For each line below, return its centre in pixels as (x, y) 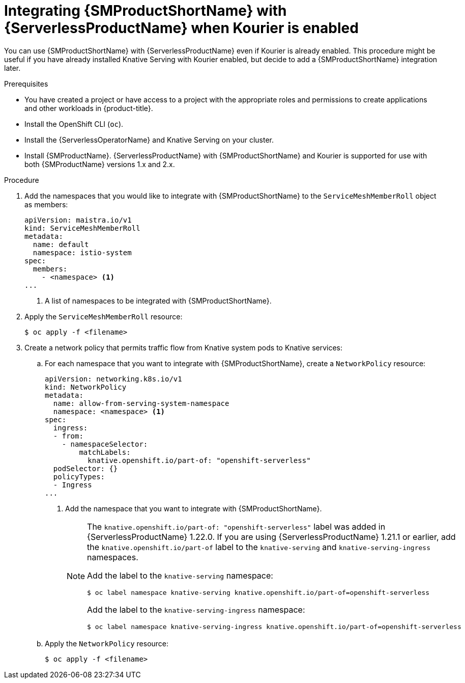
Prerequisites (26, 84)
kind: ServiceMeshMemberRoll (82, 228)
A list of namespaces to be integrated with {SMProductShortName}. (158, 300)
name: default (61, 244)
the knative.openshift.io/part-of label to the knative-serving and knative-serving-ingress (259, 547)
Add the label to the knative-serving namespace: (180, 575)
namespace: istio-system (82, 252)
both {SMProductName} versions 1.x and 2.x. (100, 164)
